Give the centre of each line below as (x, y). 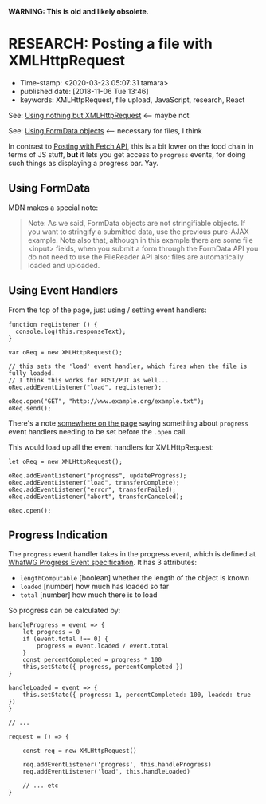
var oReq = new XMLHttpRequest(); (66, 352)
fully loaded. (32, 373)
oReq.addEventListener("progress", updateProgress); (98, 475)
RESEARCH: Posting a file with (110, 44)
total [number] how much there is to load (88, 595)
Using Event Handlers (63, 291)
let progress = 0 (51, 632)
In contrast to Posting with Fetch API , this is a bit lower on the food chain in (131, 146)
